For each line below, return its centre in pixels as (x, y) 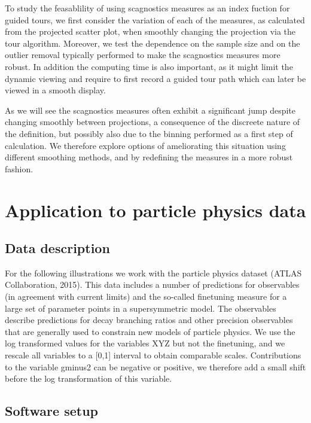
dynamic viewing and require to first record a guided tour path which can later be (155, 78)
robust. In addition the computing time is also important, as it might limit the (149, 66)
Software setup (51, 411)
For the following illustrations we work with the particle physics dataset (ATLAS (153, 273)
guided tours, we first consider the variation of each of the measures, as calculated (155, 19)
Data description (57, 248)
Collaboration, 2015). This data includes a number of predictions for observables (152, 284)
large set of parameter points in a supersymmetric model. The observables (141, 308)
